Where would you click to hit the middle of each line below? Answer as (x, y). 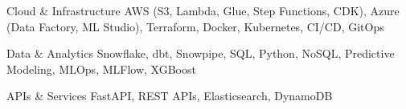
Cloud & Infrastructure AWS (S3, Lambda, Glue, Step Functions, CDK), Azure (203, 10)
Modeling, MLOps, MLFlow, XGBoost (101, 69)
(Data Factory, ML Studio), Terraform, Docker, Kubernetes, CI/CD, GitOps (195, 26)
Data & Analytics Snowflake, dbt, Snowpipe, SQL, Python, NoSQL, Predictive (201, 53)
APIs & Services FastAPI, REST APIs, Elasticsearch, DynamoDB (170, 96)
